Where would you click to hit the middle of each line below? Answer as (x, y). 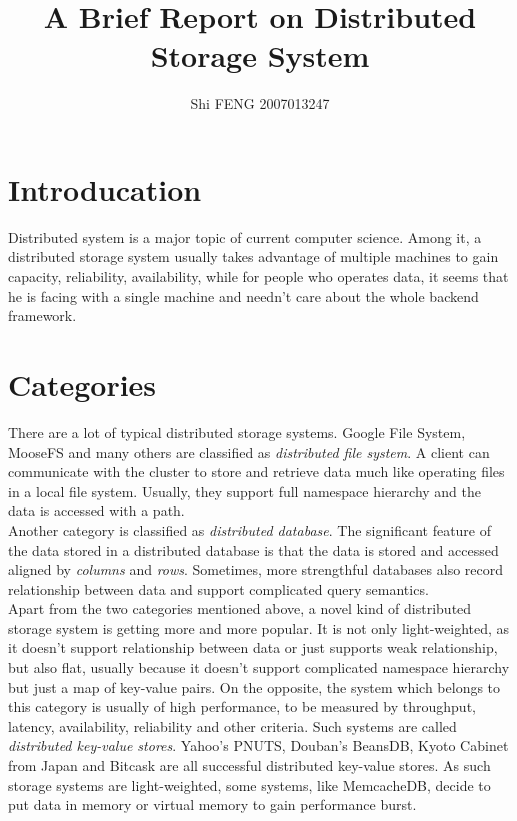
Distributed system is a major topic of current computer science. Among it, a (245, 236)
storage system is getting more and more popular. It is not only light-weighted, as (259, 627)
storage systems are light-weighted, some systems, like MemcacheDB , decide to (249, 784)
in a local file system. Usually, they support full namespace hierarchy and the (245, 490)
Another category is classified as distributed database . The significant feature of (250, 529)
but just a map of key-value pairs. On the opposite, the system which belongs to (254, 686)
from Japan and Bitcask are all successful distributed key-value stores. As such (249, 765)
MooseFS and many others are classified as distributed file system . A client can (249, 451)
